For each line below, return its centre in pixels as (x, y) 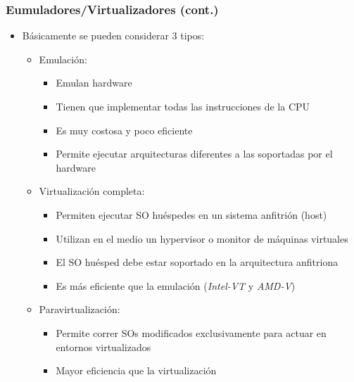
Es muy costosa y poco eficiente (124, 130)
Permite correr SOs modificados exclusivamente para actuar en (191, 332)
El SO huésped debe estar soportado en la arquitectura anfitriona (197, 262)
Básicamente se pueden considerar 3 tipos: (113, 36)
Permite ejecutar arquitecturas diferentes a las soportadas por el (194, 154)
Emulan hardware (94, 83)
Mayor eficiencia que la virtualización (136, 370)
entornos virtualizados (103, 346)
